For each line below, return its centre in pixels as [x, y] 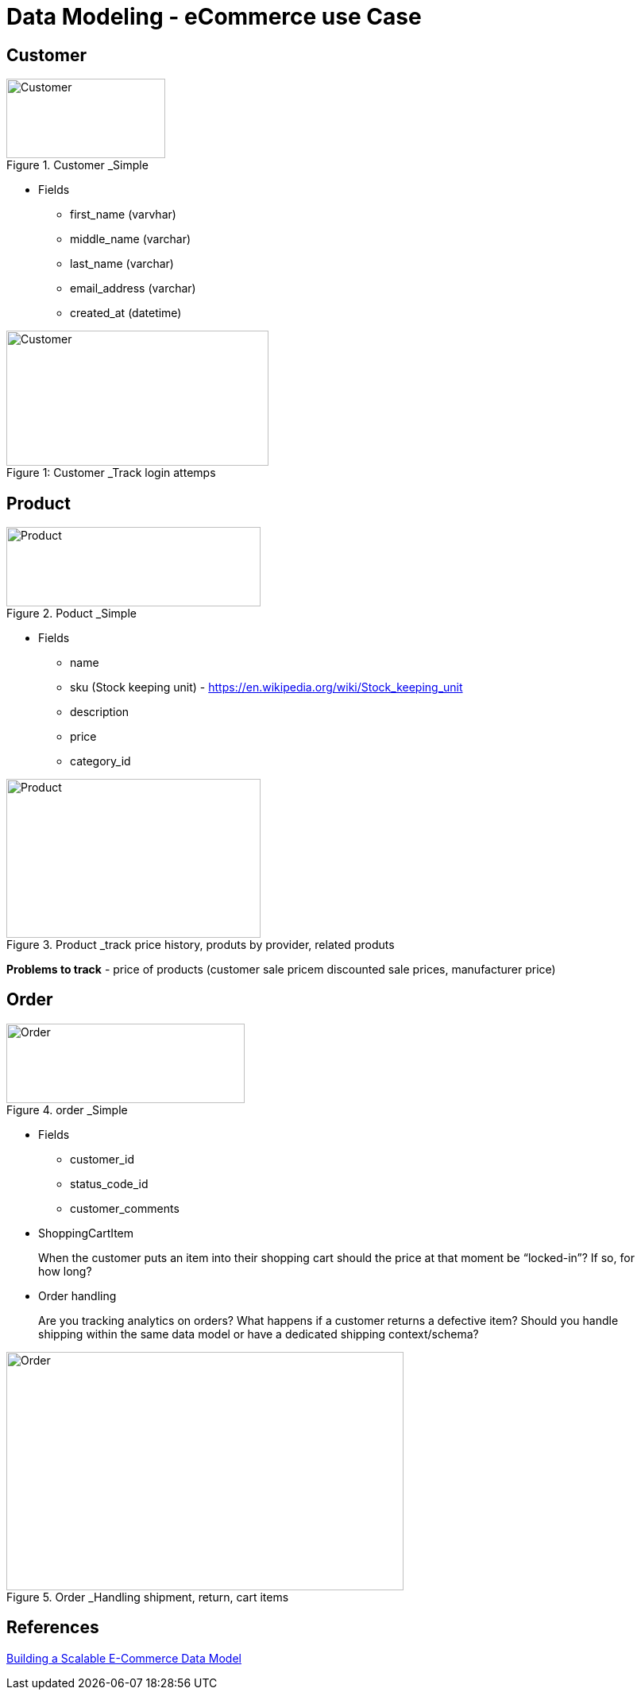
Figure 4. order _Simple [67, 1109]
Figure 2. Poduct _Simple [71, 614]
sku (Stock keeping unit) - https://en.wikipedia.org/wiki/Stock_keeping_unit [266, 687]
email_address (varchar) [133, 288]
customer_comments [125, 1208]
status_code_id [109, 1183]
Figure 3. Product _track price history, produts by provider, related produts [201, 945]
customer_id [102, 1159]
